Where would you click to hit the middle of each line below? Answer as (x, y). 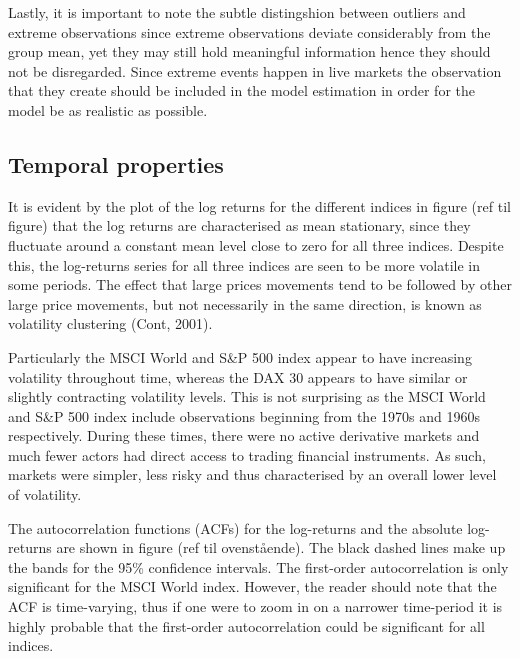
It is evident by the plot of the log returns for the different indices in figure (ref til (259, 205)
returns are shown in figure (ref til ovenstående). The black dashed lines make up (257, 547)
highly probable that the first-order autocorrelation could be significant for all (246, 625)
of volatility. (45, 494)
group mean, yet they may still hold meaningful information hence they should (249, 51)
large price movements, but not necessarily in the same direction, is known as (245, 303)
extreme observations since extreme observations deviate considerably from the (249, 31)
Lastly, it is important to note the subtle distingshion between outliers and (237, 12)
